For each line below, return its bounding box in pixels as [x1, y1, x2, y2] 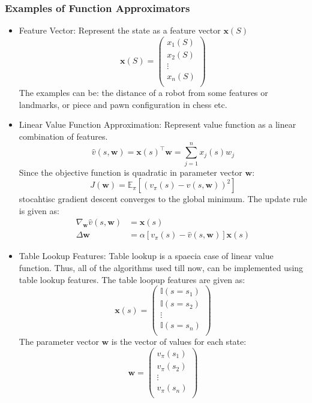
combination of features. [19, 130, 108, 142]
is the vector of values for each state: [111, 335, 247, 348]
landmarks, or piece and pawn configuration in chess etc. [19, 98, 227, 110]
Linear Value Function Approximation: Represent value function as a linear [19, 118, 296, 131]
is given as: [19, 204, 59, 216]
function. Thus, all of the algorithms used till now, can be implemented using [19, 261, 304, 273]
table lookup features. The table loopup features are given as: [19, 273, 245, 285]
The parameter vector [19, 335, 99, 348]
